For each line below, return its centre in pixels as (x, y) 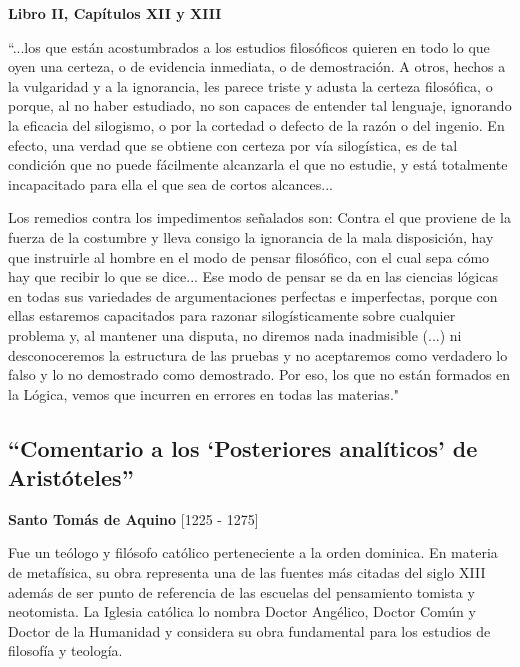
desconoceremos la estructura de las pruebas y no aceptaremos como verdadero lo (258, 354)
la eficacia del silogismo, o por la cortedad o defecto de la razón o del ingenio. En (256, 124)
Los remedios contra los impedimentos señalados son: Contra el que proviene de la (259, 217)
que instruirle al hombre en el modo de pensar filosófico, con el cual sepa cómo (249, 256)
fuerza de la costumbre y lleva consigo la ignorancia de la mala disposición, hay (251, 236)
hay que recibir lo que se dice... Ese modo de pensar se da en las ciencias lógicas (253, 276)
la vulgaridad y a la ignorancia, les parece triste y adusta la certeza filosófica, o (250, 85)
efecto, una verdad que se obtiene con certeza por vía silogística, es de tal (233, 144)
